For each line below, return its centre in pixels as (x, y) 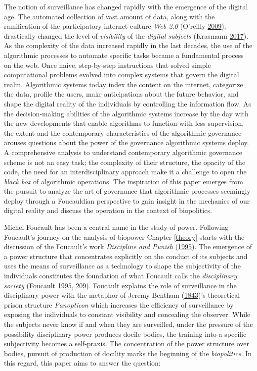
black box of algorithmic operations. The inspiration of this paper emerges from (124, 181)
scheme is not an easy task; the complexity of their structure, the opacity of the (125, 162)
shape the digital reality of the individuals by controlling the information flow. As (128, 103)
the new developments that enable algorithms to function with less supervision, (124, 123)
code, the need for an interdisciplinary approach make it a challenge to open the (125, 172)
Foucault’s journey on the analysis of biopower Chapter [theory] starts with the (124, 237)
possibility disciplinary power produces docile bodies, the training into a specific (125, 334)
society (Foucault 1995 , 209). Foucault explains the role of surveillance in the (120, 285)
